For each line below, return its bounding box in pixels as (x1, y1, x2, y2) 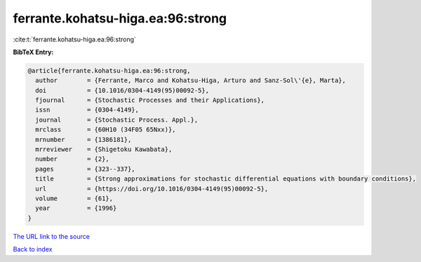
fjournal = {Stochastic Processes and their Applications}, (35, 96, 265, 105)
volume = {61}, (35, 195, 114, 202)
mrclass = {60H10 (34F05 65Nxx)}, (35, 126, 176, 133)
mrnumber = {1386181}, (35, 136, 132, 143)
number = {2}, (35, 155, 110, 163)
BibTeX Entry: (13, 48, 54, 56)
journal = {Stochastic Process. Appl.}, (35, 116, 199, 124)
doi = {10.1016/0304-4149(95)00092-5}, (35, 86, 210, 94)
